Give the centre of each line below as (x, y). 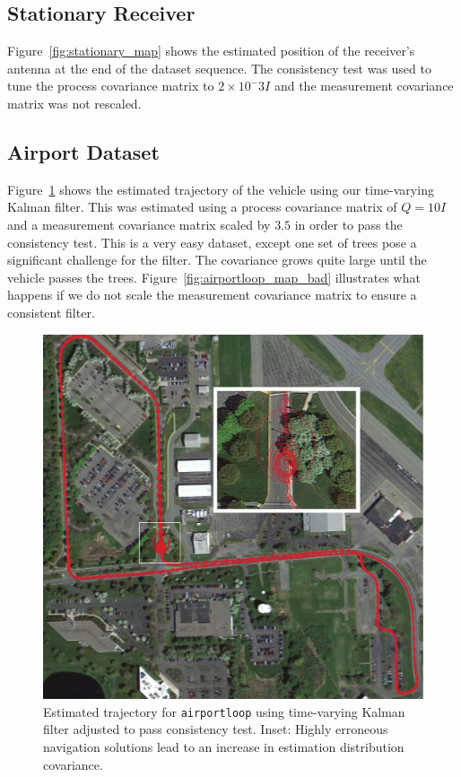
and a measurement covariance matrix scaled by (139, 224)
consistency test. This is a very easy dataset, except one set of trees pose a (212, 242)
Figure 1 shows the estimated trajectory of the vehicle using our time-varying (221, 189)
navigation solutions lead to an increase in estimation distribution (224, 746)
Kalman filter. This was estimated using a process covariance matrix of (202, 207)
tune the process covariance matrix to (111, 86)
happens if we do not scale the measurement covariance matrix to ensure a (212, 295)
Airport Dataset (83, 151)
